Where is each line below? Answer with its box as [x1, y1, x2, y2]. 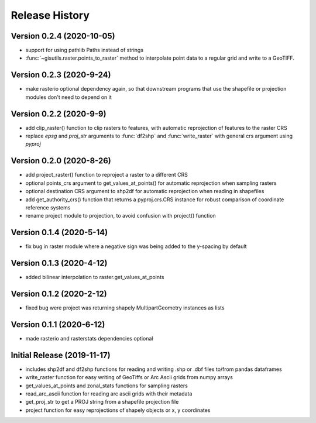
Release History [11, 9, 90, 22]
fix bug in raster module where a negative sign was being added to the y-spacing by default [25, 243, 247, 250]
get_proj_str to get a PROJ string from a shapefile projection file [25, 398, 179, 405]
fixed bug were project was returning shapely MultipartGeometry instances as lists [25, 304, 225, 311]
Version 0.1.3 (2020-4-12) [11, 258, 108, 269]
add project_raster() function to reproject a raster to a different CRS [25, 171, 188, 178]
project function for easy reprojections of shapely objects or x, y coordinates [25, 407, 211, 414]
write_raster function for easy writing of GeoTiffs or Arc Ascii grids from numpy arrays [25, 374, 233, 381]
